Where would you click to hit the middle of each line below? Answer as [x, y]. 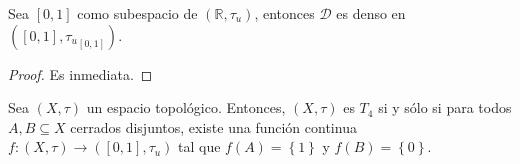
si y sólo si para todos [445, 107]
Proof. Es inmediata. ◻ [80, 73]
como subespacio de [137, 13]
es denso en [371, 13]
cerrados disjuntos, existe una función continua [213, 126]
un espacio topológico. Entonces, [186, 107]
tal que [199, 146]
